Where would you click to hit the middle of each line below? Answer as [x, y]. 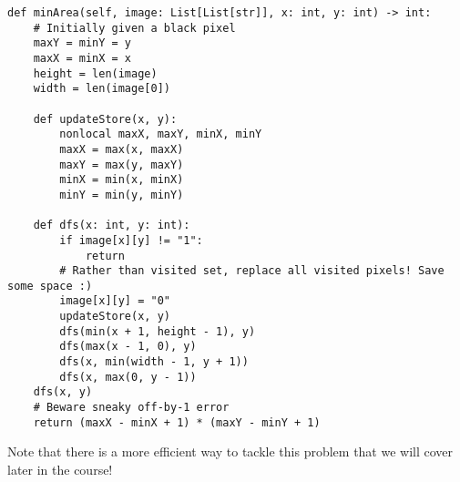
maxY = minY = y [82, 43]
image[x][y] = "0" [115, 301]
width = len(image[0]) [102, 89]
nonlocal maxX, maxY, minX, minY [161, 134]
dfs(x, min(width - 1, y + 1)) [154, 362]
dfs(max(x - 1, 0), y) [128, 347]
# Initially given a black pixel [134, 28]
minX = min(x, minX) [122, 180]
